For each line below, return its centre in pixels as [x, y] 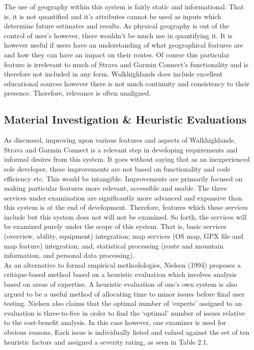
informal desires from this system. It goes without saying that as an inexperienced [127, 159]
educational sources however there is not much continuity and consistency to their [127, 83]
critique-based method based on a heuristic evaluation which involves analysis [120, 274]
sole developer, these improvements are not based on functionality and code [117, 168]
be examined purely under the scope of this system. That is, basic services [115, 226]
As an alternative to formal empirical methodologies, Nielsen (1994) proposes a [122, 264]
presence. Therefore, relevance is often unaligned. [78, 93]
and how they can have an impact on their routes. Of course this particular [117, 54]
